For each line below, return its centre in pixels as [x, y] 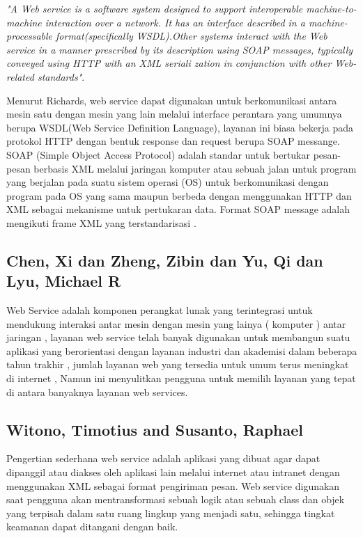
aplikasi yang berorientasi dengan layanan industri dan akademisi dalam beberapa [182, 350]
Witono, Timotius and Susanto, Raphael [155, 429]
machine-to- [331, 8]
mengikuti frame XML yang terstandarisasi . [101, 222]
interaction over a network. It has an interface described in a [175, 22]
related [20, 76]
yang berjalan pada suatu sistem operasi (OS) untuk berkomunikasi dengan [168, 182]
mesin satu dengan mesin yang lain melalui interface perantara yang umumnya [174, 114]
